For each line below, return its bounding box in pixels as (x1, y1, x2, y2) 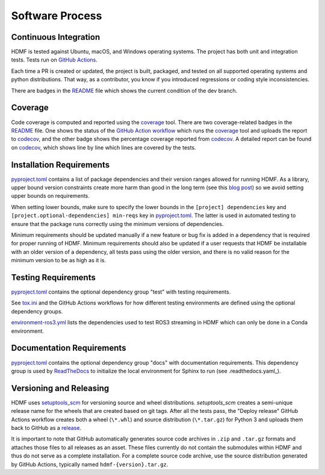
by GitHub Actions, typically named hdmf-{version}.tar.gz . (11, 461, 169, 468)
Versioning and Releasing (11, 383, 110, 393)
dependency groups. (11, 307, 63, 315)
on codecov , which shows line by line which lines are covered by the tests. (11, 143, 196, 151)
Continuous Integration (11, 32, 101, 42)
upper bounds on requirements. (11, 192, 90, 200)
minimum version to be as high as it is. (11, 257, 107, 264)
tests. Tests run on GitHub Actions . (11, 56, 97, 63)
